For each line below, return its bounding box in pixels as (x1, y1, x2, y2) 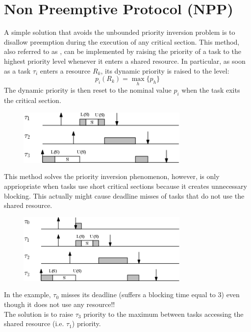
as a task (4, 65, 31, 76)
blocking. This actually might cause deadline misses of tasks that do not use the (4, 190, 245, 201)
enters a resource (40, 65, 91, 76)
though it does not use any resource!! (4, 299, 115, 309)
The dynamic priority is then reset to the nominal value (4, 85, 172, 95)
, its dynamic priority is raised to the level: (100, 65, 229, 76)
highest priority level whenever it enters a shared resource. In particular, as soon (4, 55, 246, 66)
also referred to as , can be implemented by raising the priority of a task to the (4, 46, 241, 56)
